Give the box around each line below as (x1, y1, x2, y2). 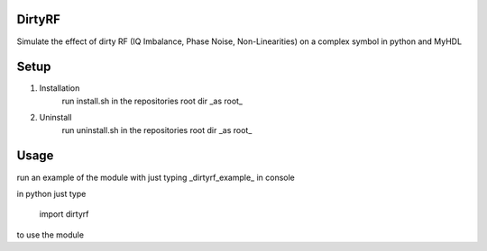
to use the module (16, 229, 85, 240)
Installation (39, 83, 80, 94)
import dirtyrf (39, 209, 89, 220)
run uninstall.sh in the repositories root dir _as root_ (61, 124, 253, 135)
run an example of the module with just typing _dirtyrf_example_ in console (16, 172, 295, 183)
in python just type (16, 188, 87, 199)
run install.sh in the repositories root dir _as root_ (61, 95, 243, 106)
